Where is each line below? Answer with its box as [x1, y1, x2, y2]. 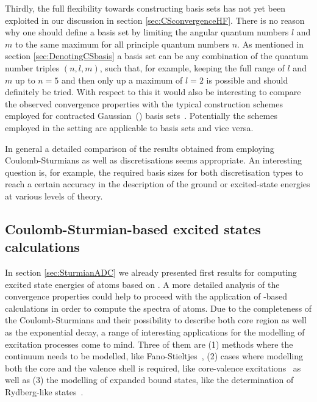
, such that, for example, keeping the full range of [99, 61, 285, 74]
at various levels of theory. [5, 189, 103, 202]
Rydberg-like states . [5, 386, 84, 398]
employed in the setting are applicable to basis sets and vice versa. [5, 121, 254, 134]
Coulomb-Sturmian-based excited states [5, 219, 261, 238]
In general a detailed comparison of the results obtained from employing [5, 142, 274, 154]
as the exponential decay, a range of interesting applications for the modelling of [5, 326, 305, 339]
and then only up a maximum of [62, 73, 183, 86]
